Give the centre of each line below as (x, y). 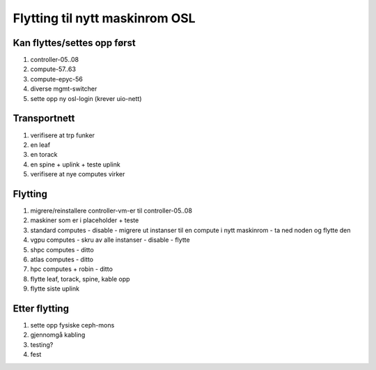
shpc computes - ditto (62, 249)
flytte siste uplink (55, 288)
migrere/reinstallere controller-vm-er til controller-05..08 (111, 210)
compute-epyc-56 (57, 79)
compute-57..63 (53, 69)
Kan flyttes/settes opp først (74, 43)
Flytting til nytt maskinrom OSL (104, 18)
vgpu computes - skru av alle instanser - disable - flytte (110, 240)
